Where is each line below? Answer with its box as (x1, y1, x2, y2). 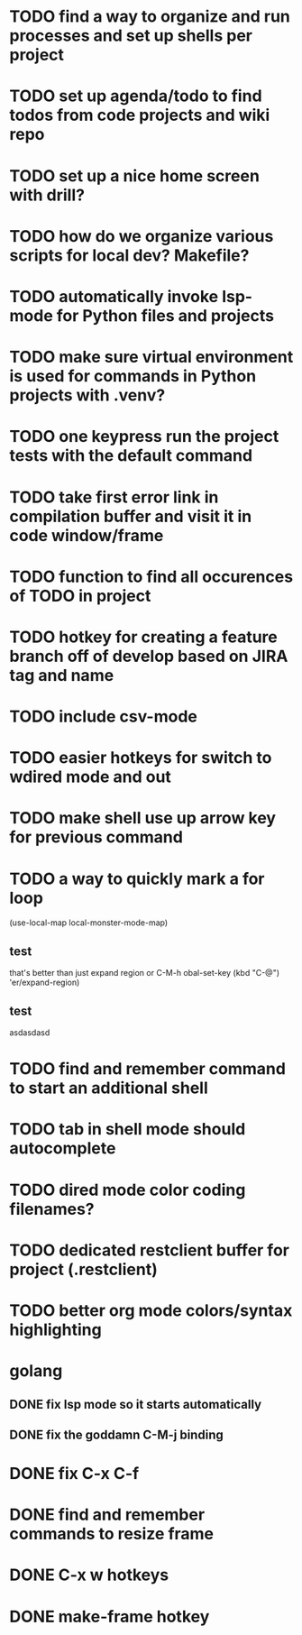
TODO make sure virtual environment (9, 347, 294, 367)
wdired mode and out (9, 767, 171, 787)
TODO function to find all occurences (9, 566, 294, 587)
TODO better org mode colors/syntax (9, 1300, 293, 1320)
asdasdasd (9, 1027, 50, 1038)
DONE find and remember (9, 1504, 206, 1525)
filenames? (9, 1199, 95, 1219)
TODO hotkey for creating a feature (9, 627, 278, 647)
